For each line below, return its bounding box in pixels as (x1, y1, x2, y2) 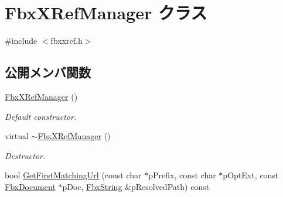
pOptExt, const (223, 169, 279, 181)
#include (5, 34, 37, 47)
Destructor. (5, 149, 46, 161)
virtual (5, 130, 29, 142)
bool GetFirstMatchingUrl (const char (5, 169, 142, 181)
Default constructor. (5, 110, 77, 122)
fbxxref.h (50, 34, 83, 47)
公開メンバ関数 (5, 63, 91, 81)
